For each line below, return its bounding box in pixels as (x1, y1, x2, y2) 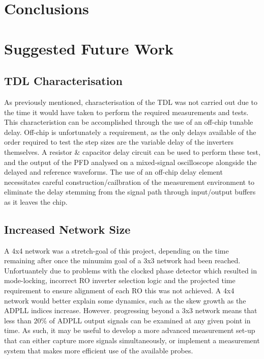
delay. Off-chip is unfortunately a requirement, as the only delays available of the (4, 126, 256, 137)
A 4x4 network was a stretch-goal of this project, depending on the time (4, 245, 229, 256)
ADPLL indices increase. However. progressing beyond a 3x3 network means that (4, 305, 257, 316)
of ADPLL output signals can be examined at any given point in (49, 315, 251, 325)
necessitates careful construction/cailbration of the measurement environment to (4, 176, 255, 187)
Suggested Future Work (4, 38, 173, 59)
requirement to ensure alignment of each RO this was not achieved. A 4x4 (4, 285, 234, 296)
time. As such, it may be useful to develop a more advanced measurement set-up (4, 325, 255, 336)
